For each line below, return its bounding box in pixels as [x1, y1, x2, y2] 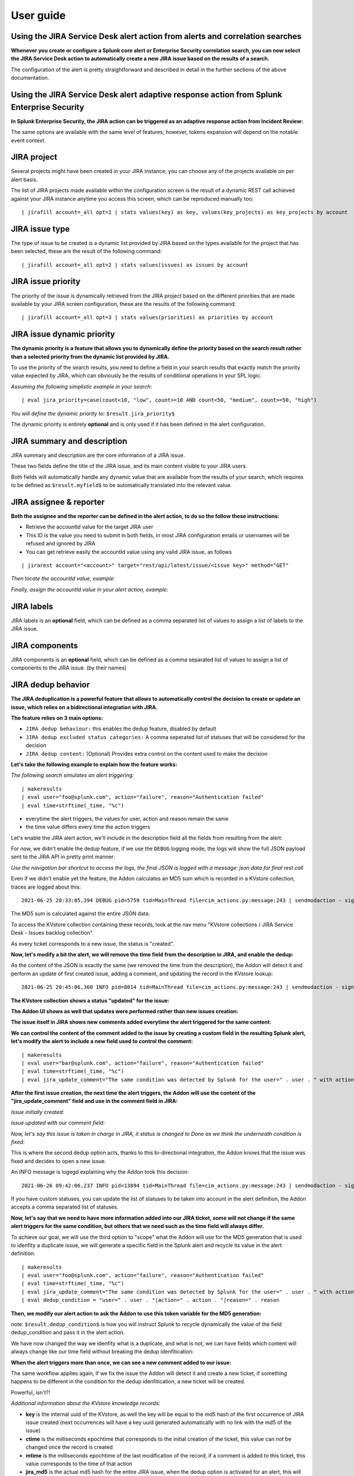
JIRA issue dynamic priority [11, 329, 115, 339]
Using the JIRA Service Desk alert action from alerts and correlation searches [11, 31, 302, 41]
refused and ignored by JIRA [25, 540, 96, 547]
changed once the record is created [25, 1444, 113, 1451]
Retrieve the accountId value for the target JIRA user [25, 523, 153, 531]
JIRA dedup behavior [11, 680, 90, 690]
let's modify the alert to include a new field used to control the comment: [11, 1038, 193, 1045]
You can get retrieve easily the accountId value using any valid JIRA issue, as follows [25, 548, 232, 555]
